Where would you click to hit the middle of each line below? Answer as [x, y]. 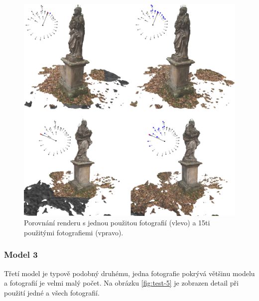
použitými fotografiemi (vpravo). [74, 232]
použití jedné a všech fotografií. [52, 292]
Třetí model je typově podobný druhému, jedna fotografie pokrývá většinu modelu [129, 273]
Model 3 [21, 254]
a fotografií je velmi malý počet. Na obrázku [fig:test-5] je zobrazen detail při [121, 283]
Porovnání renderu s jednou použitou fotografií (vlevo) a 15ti [117, 223]
